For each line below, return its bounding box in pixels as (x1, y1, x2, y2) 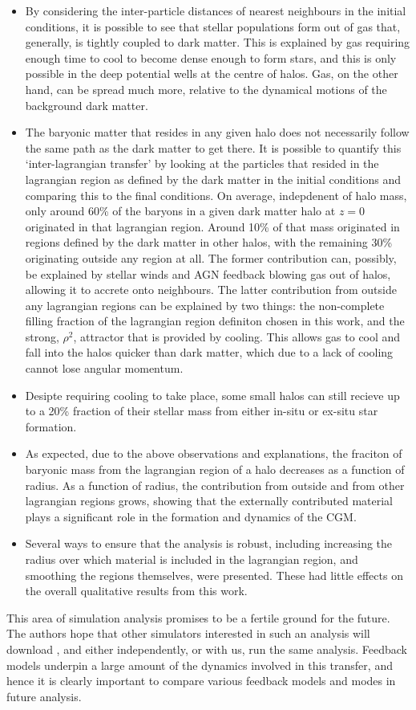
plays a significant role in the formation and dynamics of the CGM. (25, 508, 357, 524)
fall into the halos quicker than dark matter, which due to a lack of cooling (25, 344, 394, 361)
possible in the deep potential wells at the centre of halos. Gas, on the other (25, 65, 398, 82)
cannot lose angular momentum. (25, 360, 184, 377)
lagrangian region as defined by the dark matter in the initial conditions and (25, 170, 401, 187)
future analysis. (6, 688, 82, 704)
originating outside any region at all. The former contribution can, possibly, (25, 249, 397, 266)
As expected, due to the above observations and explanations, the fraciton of (25, 445, 402, 462)
